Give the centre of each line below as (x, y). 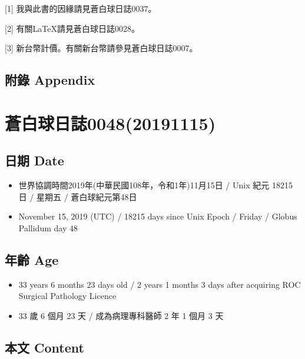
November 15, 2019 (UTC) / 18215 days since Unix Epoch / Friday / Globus (158, 216)
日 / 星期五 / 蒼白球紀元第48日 (78, 196)
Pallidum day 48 (48, 227)
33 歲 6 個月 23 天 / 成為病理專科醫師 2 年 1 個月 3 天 (121, 315)
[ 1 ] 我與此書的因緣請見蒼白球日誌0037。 (81, 8)
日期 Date (34, 160)
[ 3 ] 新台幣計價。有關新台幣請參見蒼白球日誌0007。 (101, 48)
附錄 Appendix (50, 80)
